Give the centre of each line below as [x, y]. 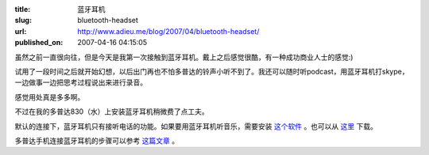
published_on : [39, 43]
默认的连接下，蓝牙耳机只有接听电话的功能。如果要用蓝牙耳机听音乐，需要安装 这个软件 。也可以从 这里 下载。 [196, 126]
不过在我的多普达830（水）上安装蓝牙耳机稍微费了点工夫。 [112, 112]
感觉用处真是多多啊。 [50, 97]
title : [23, 9]
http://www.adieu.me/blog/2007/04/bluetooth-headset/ [168, 31]
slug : [23, 21]
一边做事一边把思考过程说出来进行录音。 [81, 82]
